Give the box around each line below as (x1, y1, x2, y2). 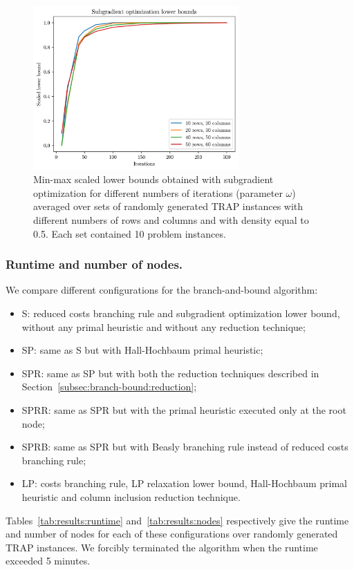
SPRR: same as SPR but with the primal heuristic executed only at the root (21, 403, 346, 417)
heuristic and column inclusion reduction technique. (21, 489, 241, 504)
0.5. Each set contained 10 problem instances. (33, 226, 226, 240)
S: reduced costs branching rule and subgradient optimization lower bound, (21, 306, 340, 321)
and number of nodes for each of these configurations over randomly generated (6, 526, 338, 541)
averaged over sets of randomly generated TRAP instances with (33, 199, 304, 213)
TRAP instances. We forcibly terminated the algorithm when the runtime (6, 540, 318, 554)
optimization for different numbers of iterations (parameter (33, 185, 283, 200)
